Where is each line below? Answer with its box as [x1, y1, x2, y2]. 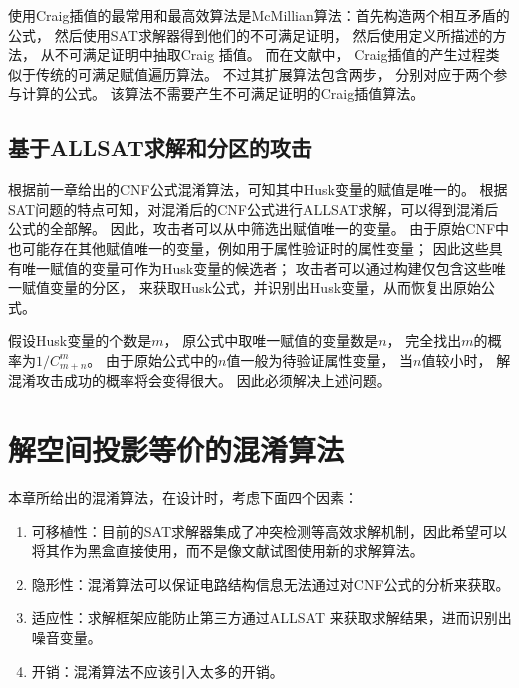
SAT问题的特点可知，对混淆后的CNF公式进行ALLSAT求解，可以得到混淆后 [8, 198, 499, 219]
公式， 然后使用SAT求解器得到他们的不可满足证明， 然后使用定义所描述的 [8, 24, 493, 45]
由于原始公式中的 [106, 349, 219, 370]
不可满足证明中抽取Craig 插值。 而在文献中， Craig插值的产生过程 [54, 44, 486, 65]
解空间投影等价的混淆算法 [8, 429, 345, 470]
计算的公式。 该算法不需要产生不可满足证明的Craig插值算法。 [21, 83, 425, 104]
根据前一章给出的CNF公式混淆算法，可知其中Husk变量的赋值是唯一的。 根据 [8, 179, 508, 200]
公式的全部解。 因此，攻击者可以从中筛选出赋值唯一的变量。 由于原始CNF [8, 218, 496, 239]
